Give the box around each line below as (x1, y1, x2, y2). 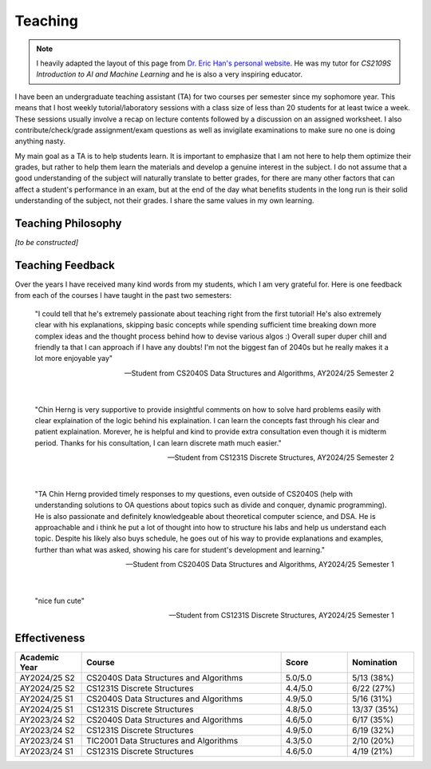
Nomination (352, 657, 398, 668)
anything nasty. (14, 137, 65, 146)
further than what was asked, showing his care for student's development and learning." (34, 545, 325, 554)
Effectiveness (14, 632, 85, 645)
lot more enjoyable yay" (34, 354, 113, 363)
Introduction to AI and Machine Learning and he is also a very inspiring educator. (36, 69, 303, 79)
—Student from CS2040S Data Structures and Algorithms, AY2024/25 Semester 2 (124, 368, 394, 378)
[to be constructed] (14, 238, 79, 248)
